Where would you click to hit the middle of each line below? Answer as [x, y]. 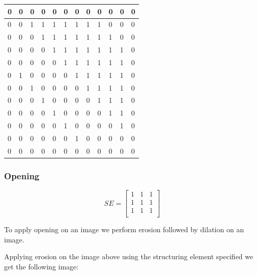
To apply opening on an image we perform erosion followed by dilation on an [124, 229]
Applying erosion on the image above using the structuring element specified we [129, 256]
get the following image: [41, 266]
